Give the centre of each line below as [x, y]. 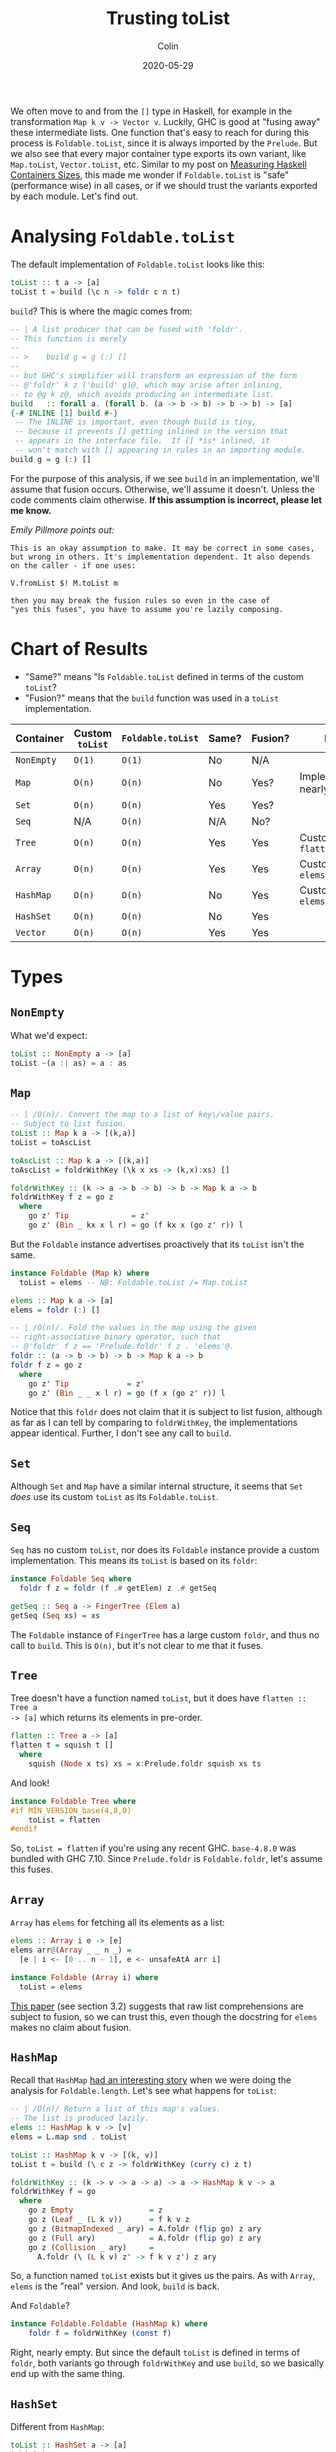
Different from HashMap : [57, 2426]
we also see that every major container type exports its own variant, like [158, 153]
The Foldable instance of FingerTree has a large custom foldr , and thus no [165, 1634]
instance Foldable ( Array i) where [84, 1977]
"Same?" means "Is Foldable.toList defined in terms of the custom [164, 676]
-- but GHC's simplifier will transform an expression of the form [154, 376]
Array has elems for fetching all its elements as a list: [117, 1923]
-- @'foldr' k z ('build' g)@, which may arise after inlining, [147, 385]
